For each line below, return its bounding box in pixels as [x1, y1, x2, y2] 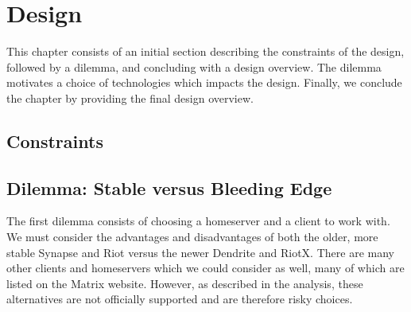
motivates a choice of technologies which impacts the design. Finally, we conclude [6, 74, 402, 91]
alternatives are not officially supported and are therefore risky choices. [6, 291, 353, 307]
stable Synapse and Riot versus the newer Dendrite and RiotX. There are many [6, 244, 394, 260]
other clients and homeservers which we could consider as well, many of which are [6, 259, 405, 276]
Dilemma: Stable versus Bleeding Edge [6, 175, 332, 200]
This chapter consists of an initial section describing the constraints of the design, [6, 43, 405, 60]
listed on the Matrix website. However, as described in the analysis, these [6, 275, 363, 291]
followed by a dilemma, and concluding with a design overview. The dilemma [6, 58, 382, 75]
